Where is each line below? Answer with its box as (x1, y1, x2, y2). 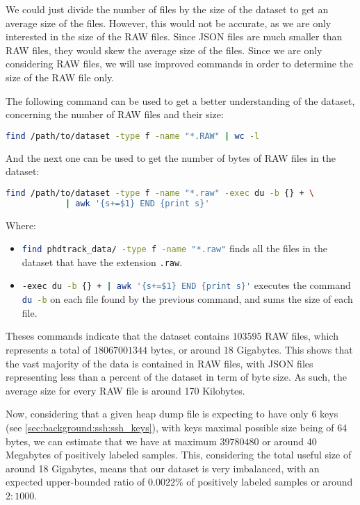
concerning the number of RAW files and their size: (6, 107, 224, 122)
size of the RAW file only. (6, 69, 115, 84)
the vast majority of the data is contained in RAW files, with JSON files (6, 356, 313, 370)
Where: (6, 217, 36, 232)
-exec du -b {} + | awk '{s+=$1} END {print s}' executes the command (22, 278, 351, 292)
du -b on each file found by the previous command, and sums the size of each (22, 292, 353, 306)
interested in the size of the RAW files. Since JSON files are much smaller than (6, 29, 343, 44)
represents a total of (6, 342, 91, 356)
